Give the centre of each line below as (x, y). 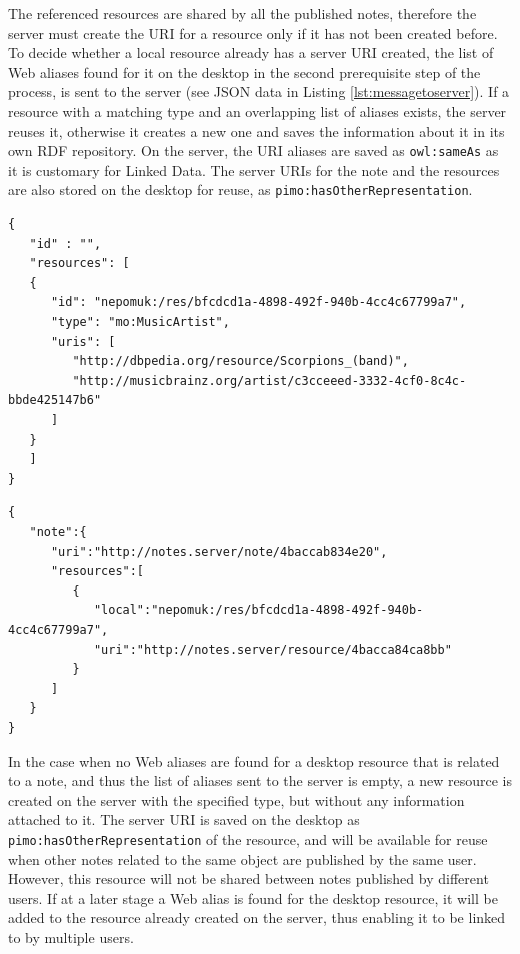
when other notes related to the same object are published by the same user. (242, 858)
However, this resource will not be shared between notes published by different (248, 878)
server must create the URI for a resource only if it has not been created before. (253, 32)
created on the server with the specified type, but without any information (236, 799)
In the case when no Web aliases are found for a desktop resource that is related (254, 760)
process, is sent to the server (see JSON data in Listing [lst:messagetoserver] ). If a (259, 91)
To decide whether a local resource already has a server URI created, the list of (251, 52)
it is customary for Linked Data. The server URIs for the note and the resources (254, 169)
